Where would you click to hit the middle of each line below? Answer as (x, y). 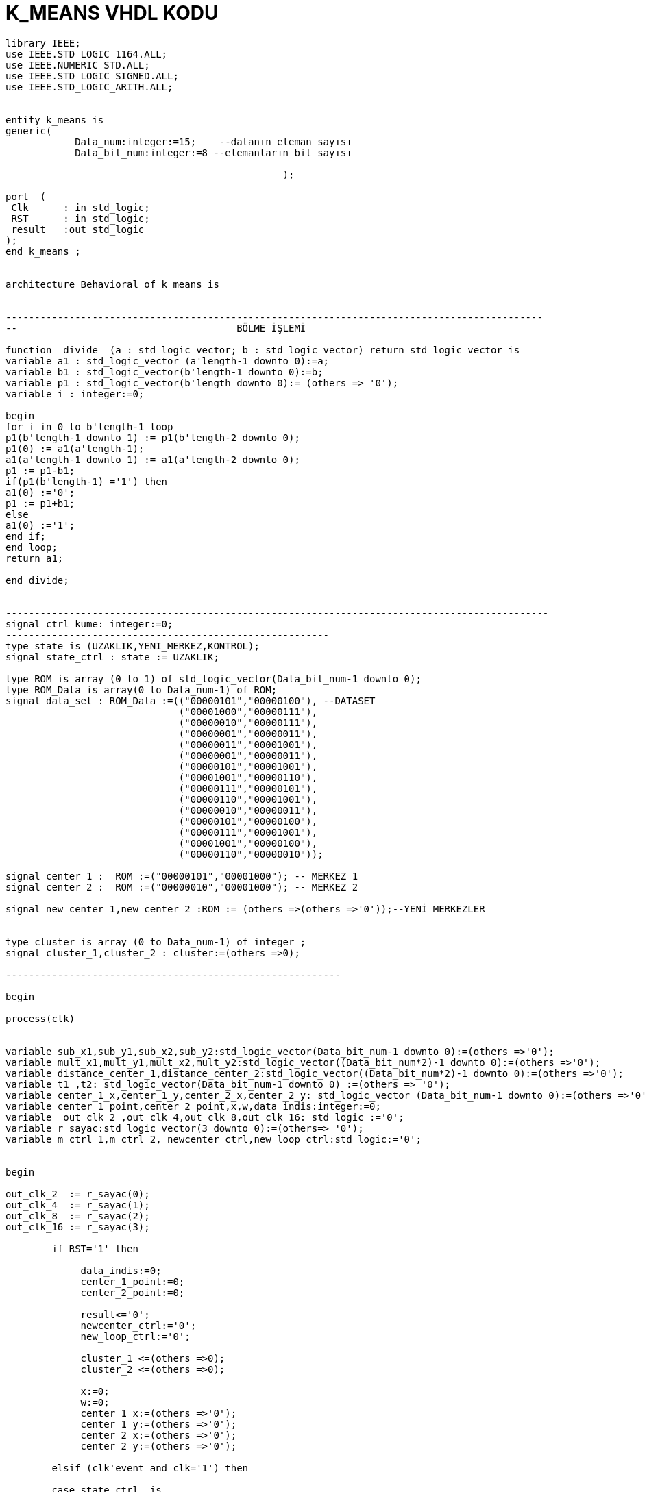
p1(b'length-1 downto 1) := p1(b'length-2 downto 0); (153, 437)
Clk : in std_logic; (81, 207)
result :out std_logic (78, 229)
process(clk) (40, 1018)
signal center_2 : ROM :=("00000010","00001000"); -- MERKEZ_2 (182, 887)
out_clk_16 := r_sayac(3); (78, 1227)
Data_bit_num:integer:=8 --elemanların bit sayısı (213, 152)
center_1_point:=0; (133, 1281)
